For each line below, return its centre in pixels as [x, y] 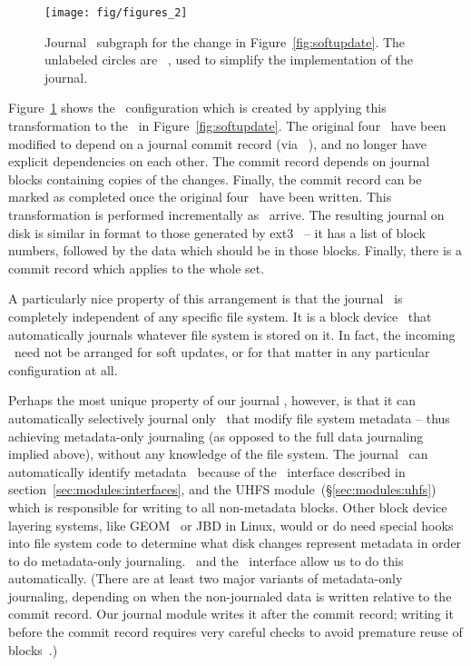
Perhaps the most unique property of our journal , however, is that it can [212, 400]
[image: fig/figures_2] [116, 13]
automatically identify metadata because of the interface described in [207, 471]
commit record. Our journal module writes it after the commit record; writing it [231, 614]
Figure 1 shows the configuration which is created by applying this [197, 108]
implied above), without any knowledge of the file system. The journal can [218, 454]
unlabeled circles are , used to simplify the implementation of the [229, 60]
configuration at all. [63, 369]
